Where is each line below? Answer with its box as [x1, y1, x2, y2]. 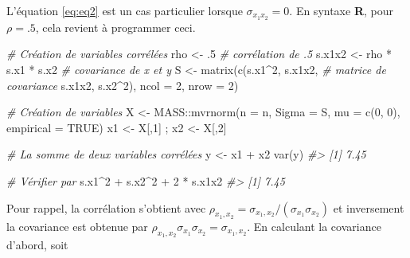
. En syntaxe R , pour [289, 2, 393, 18]
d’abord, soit [6, 236, 68, 253]
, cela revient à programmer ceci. [35, 18, 196, 35]
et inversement [333, 199, 404, 216]
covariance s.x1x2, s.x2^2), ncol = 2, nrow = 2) [6, 76, 239, 93]
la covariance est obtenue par [6, 217, 148, 234]
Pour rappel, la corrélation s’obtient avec [6, 199, 206, 216]
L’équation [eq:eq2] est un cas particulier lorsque [6, 2, 243, 18]
